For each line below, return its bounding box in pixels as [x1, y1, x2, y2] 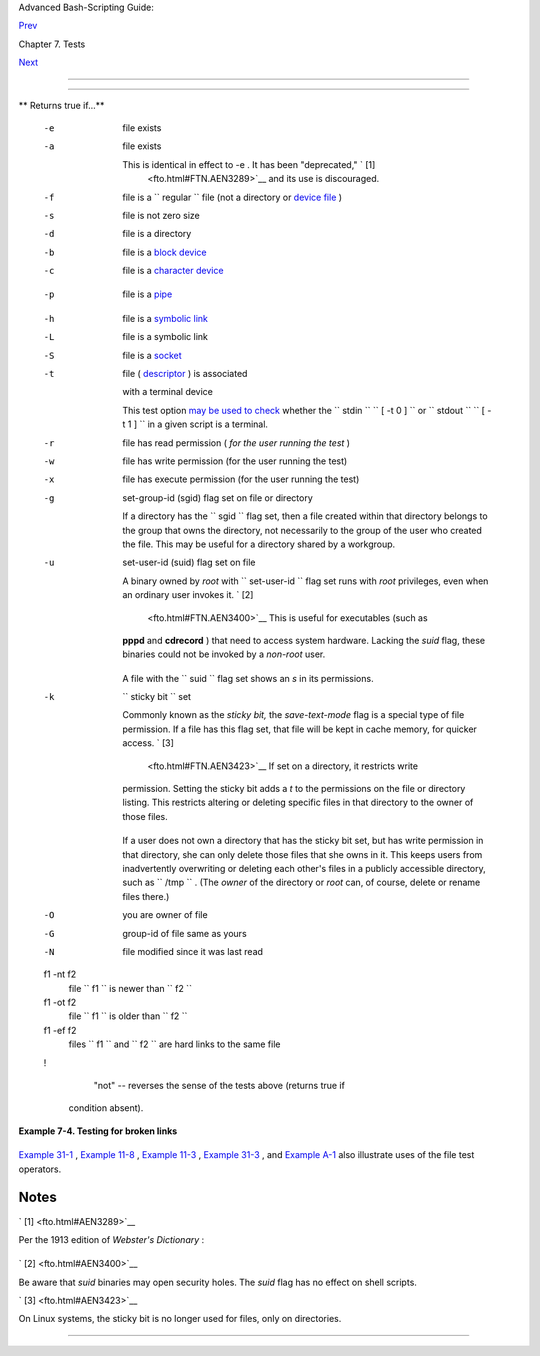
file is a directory [122, 228, 192, 240]
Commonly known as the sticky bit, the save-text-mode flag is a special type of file [122, 709, 465, 721]
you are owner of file [122, 909, 209, 921]
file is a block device [122, 246, 207, 258]
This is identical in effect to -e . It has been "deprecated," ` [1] [122, 158, 376, 170]
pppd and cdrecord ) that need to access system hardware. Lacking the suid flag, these [122, 634, 485, 646]
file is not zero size [122, 209, 200, 221]
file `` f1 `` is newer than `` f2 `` [68, 982, 192, 994]
